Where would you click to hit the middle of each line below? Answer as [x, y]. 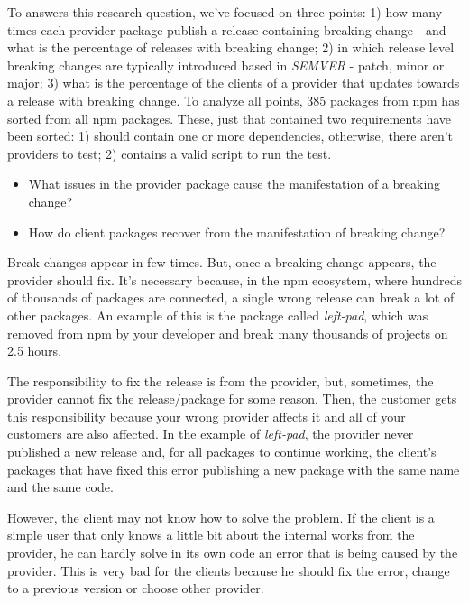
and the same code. [60, 487]
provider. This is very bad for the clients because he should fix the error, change [229, 570]
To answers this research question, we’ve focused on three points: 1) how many [225, 12]
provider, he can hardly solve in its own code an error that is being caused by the [233, 553]
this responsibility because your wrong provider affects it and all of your [207, 416]
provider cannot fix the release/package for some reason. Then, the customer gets [232, 399]
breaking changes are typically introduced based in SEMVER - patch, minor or [226, 65]
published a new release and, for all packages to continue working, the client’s [222, 452]
